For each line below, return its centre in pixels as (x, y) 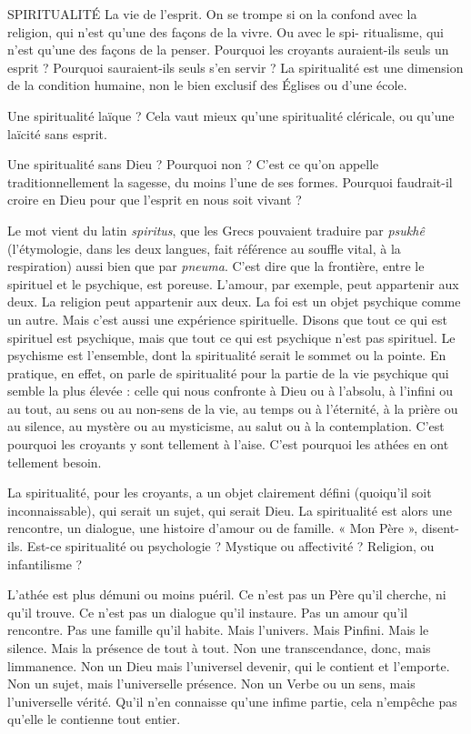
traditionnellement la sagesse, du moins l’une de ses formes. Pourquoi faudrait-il (230, 181)
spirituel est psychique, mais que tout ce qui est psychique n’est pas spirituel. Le (231, 337)
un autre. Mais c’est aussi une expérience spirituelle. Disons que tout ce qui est (227, 319)
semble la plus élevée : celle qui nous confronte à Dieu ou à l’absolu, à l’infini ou (230, 391)
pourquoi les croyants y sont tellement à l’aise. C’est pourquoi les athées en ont (228, 444)
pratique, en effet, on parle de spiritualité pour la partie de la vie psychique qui (228, 372)
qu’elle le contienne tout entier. (94, 719)
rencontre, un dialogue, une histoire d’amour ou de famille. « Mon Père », (213, 528)
